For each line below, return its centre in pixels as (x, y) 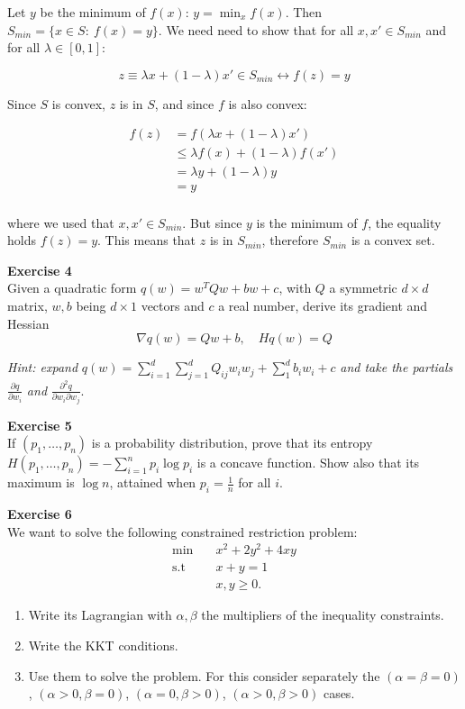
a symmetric (363, 288)
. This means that (147, 240)
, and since (184, 103)
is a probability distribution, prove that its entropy (232, 443)
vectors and (173, 305)
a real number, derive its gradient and (323, 305)
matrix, (27, 305)
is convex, (78, 103)
